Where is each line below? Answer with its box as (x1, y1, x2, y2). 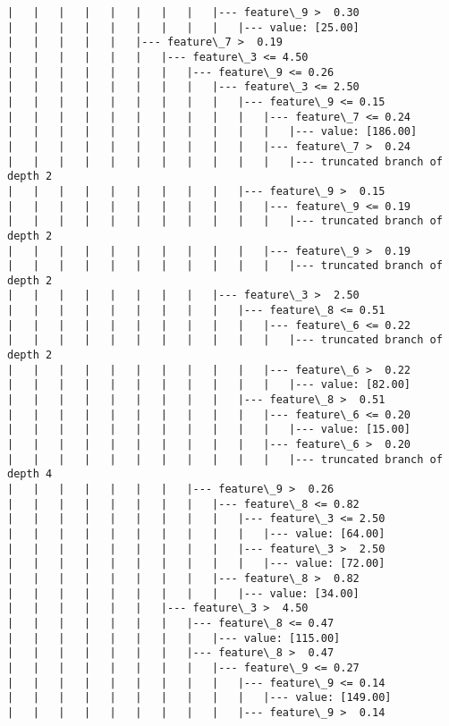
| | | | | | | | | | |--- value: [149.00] (7, 691, 392, 705)
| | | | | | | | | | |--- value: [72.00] (7, 557, 385, 570)
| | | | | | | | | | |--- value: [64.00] (7, 527, 385, 540)
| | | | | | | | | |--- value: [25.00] (7, 21, 360, 34)
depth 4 (7, 468, 53, 481)
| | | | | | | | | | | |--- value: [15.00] (7, 423, 411, 436)
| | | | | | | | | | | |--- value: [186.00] (7, 125, 418, 139)
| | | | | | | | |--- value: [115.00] (7, 631, 341, 645)
